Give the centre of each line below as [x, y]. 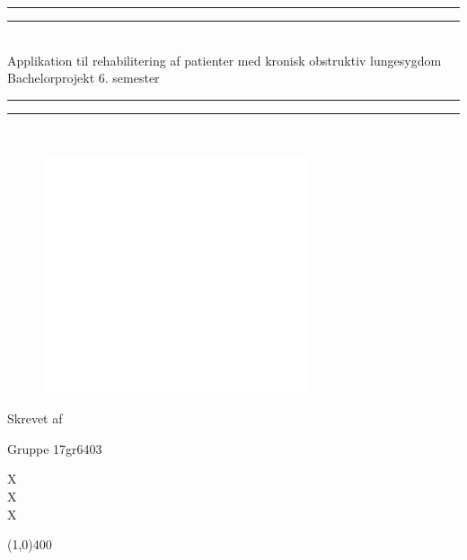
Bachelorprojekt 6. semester [84, 78]
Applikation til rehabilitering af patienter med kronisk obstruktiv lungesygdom [225, 60]
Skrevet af [35, 418]
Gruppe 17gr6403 [55, 448]
